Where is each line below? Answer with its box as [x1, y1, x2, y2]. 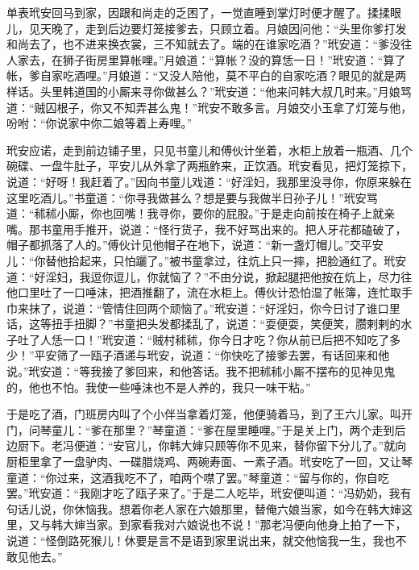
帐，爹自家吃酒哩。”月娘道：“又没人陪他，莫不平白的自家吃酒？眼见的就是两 [6, 67, 407, 84]
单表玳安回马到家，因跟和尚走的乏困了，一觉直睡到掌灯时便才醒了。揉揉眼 [6, 4, 401, 20]
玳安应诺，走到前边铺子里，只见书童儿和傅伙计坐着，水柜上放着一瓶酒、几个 [6, 141, 413, 158]
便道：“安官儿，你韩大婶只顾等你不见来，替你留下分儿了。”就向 [73, 437, 407, 454]
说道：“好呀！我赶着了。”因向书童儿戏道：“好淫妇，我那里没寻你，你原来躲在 [6, 173, 412, 189]
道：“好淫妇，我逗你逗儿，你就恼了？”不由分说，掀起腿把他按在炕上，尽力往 [6, 268, 413, 285]
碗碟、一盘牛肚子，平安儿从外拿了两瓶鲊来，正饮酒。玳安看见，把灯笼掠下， [6, 157, 413, 174]
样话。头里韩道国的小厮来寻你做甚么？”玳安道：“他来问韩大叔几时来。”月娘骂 [6, 82, 412, 99]
